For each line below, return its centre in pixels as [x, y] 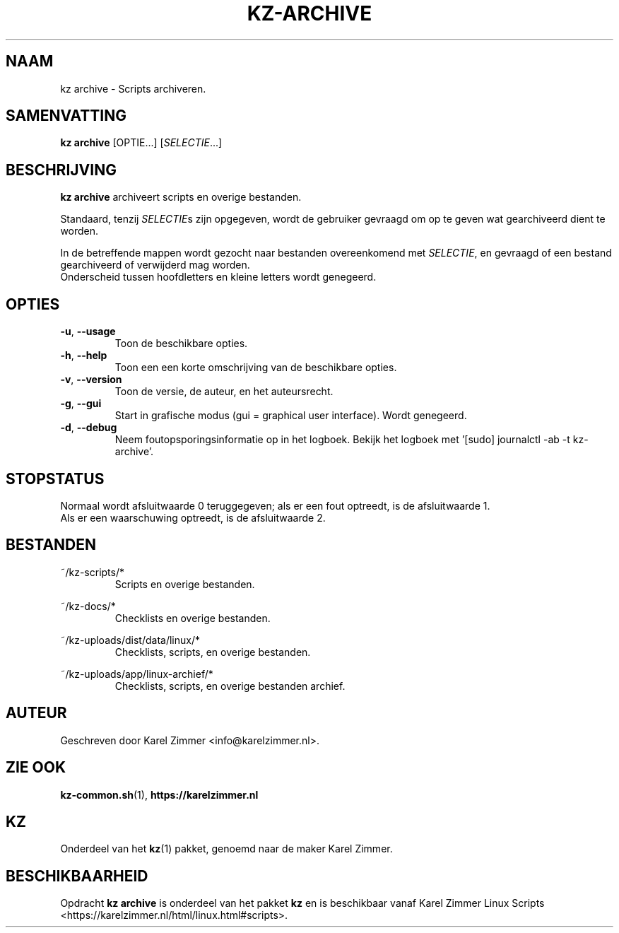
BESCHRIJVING [61, 170]
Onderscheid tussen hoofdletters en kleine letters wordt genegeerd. [218, 277]
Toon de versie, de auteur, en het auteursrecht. [224, 392]
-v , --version [91, 380]
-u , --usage [88, 331]
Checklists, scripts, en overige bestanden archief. [230, 686]
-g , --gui [81, 404]
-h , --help [84, 356]
